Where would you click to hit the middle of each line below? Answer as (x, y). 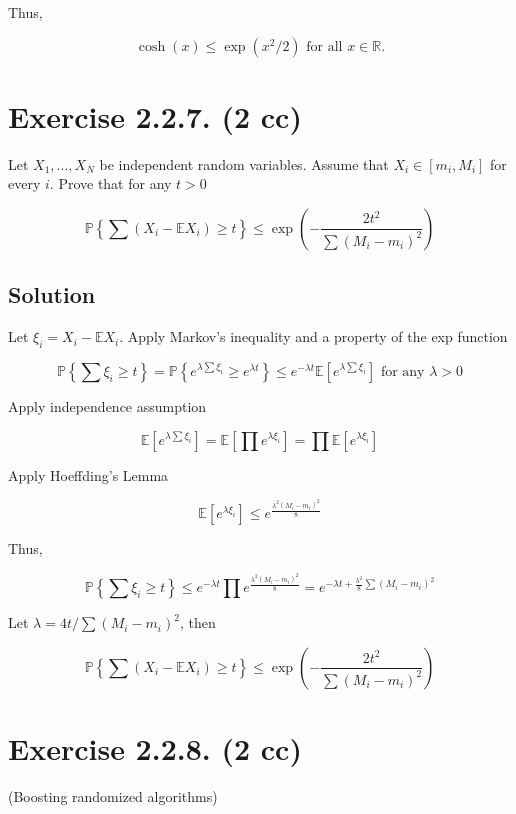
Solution (52, 294)
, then (197, 622)
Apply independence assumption (107, 405)
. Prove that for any (110, 183)
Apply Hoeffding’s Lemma (88, 474)
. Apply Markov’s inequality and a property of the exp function (313, 336)
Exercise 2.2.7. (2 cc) (155, 115)
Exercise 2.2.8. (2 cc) (155, 748)
